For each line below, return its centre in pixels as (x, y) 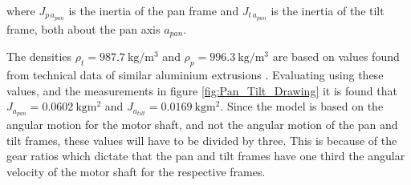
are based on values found (336, 56)
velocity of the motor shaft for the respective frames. (136, 171)
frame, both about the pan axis (83, 28)
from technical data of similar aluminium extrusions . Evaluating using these (195, 75)
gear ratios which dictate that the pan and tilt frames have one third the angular (206, 156)
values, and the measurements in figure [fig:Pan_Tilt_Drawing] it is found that (202, 90)
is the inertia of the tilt (328, 10)
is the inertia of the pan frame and (154, 10)
